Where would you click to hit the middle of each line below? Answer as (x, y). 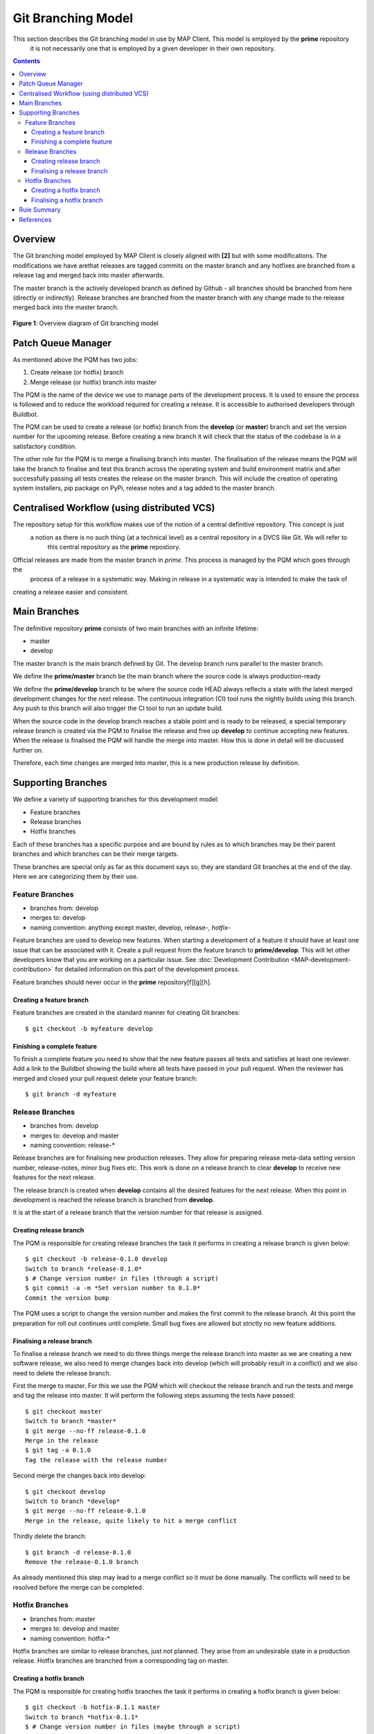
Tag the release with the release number (96, 1460)
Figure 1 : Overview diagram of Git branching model (86, 323)
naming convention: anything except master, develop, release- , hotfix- (131, 927)
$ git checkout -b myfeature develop (89, 1029)
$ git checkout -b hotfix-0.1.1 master (93, 1707)
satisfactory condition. (45, 446)
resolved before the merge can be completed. (78, 1587)
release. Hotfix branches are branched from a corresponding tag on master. (121, 1660)
